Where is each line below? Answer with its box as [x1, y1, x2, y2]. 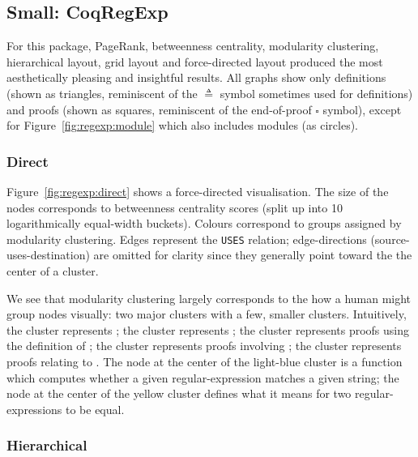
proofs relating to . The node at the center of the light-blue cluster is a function [6, 352, 403, 369]
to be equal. [65, 400, 125, 417]
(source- [370, 230, 410, 247]
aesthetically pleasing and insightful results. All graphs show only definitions [6, 69, 386, 86]
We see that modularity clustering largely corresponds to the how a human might [6, 289, 412, 306]
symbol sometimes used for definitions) [220, 84, 413, 101]
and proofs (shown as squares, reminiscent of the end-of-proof [6, 100, 312, 117]
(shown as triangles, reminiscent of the [6, 84, 198, 101]
